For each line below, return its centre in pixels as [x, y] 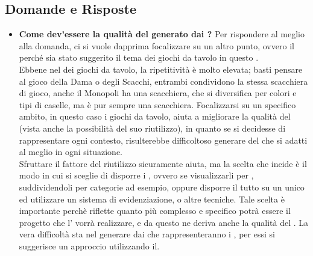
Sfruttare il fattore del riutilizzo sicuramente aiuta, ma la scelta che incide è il [163, 163]
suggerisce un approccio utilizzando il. [89, 245]
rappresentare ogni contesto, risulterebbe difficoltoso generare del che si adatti [163, 140]
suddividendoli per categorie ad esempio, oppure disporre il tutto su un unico [162, 187]
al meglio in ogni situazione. [71, 152]
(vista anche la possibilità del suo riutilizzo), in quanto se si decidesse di [152, 128]
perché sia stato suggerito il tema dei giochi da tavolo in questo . [139, 57]
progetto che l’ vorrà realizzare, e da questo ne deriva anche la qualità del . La [163, 222]
